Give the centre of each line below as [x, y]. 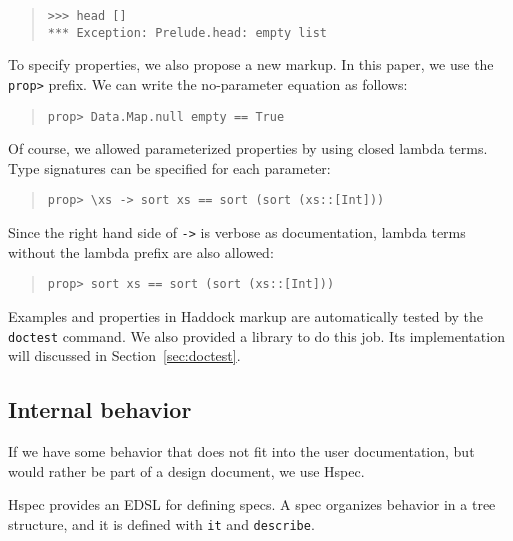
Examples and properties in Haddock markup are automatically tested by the [246, 315]
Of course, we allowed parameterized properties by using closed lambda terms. [248, 148]
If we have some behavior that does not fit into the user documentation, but [241, 451]
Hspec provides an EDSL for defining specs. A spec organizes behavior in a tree [252, 504]
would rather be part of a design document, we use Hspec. [186, 470]
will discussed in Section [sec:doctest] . [124, 355]
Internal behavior [100, 409]
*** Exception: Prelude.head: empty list [187, 32]
